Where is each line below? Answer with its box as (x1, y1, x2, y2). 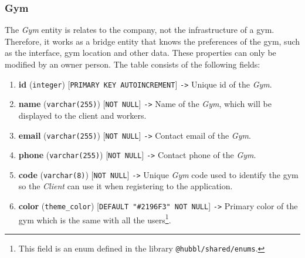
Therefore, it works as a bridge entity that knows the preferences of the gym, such (5, 35, 300, 47)
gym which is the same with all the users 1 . (18, 212, 171, 226)
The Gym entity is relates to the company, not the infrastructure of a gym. (5, 24, 274, 36)
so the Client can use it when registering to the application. (18, 180, 233, 192)
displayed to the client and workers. (18, 109, 147, 121)
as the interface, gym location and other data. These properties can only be (5, 46, 276, 59)
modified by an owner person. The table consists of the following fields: (5, 58, 260, 70)
